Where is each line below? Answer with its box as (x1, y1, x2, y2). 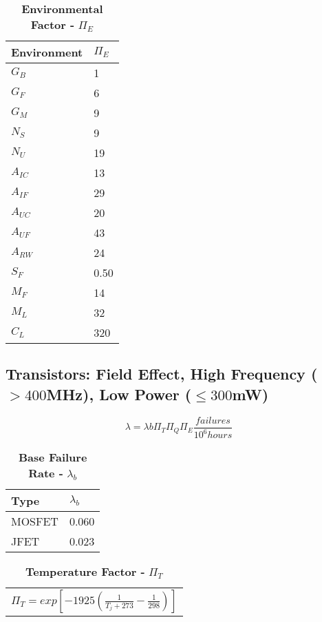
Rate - (28, 465, 63, 481)
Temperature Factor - (25, 563, 145, 579)
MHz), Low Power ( (46, 383, 192, 404)
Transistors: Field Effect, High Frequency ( (6, 363, 318, 384)
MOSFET (11, 513, 58, 529)
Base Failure (19, 449, 87, 465)
